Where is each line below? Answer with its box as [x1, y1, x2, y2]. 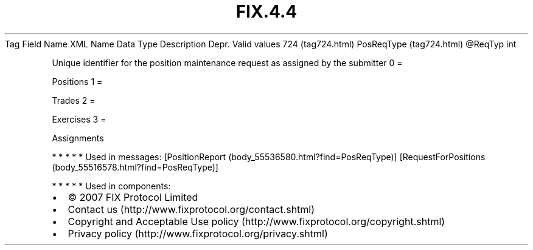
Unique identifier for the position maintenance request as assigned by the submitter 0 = [52, 57, 403, 68]
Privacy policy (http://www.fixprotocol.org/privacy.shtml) [68, 227, 328, 240]
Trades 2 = [52, 95, 96, 106]
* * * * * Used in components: [52, 180, 171, 191]
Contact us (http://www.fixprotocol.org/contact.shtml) [68, 203, 315, 215]
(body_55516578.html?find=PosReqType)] [52, 161, 218, 172]
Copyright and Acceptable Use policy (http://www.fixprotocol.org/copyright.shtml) [68, 215, 445, 228]
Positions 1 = [52, 76, 103, 87]
